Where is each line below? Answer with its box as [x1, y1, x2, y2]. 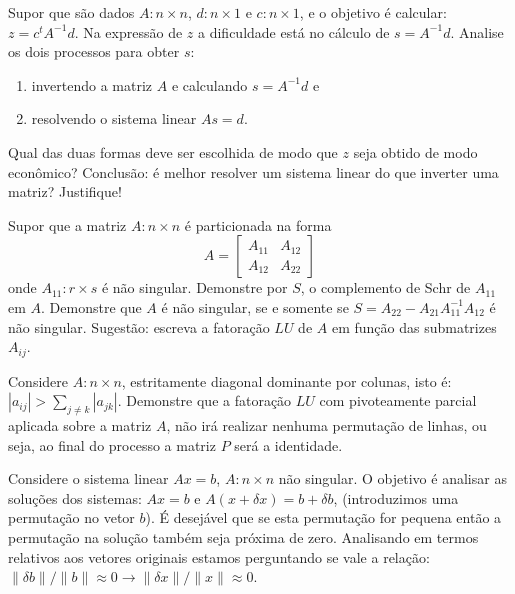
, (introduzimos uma [333, 487, 459, 508]
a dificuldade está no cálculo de [198, 21, 390, 42]
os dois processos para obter [8, 41, 180, 62]
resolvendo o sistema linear [31, 108, 197, 129]
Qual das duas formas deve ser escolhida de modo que [8, 141, 338, 162]
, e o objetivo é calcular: [299, 2, 447, 22]
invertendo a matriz [31, 74, 153, 95]
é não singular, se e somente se [161, 296, 349, 317]
